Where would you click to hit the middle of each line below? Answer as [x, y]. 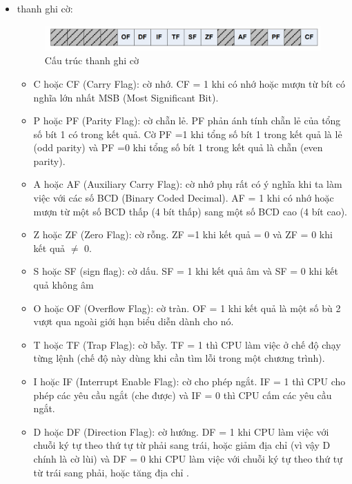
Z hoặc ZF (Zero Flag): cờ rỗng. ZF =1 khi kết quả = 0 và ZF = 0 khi [183, 234]
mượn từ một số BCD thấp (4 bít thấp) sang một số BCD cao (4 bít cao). [190, 211]
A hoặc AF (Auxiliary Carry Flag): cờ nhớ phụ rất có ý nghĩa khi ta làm [188, 184]
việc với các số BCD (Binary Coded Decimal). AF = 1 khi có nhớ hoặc [184, 198]
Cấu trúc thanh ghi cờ [91, 60]
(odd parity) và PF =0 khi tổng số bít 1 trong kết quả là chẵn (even [178, 147]
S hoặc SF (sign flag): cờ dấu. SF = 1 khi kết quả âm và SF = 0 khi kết [186, 271]
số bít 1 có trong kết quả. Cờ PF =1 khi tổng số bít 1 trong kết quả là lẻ [188, 134]
